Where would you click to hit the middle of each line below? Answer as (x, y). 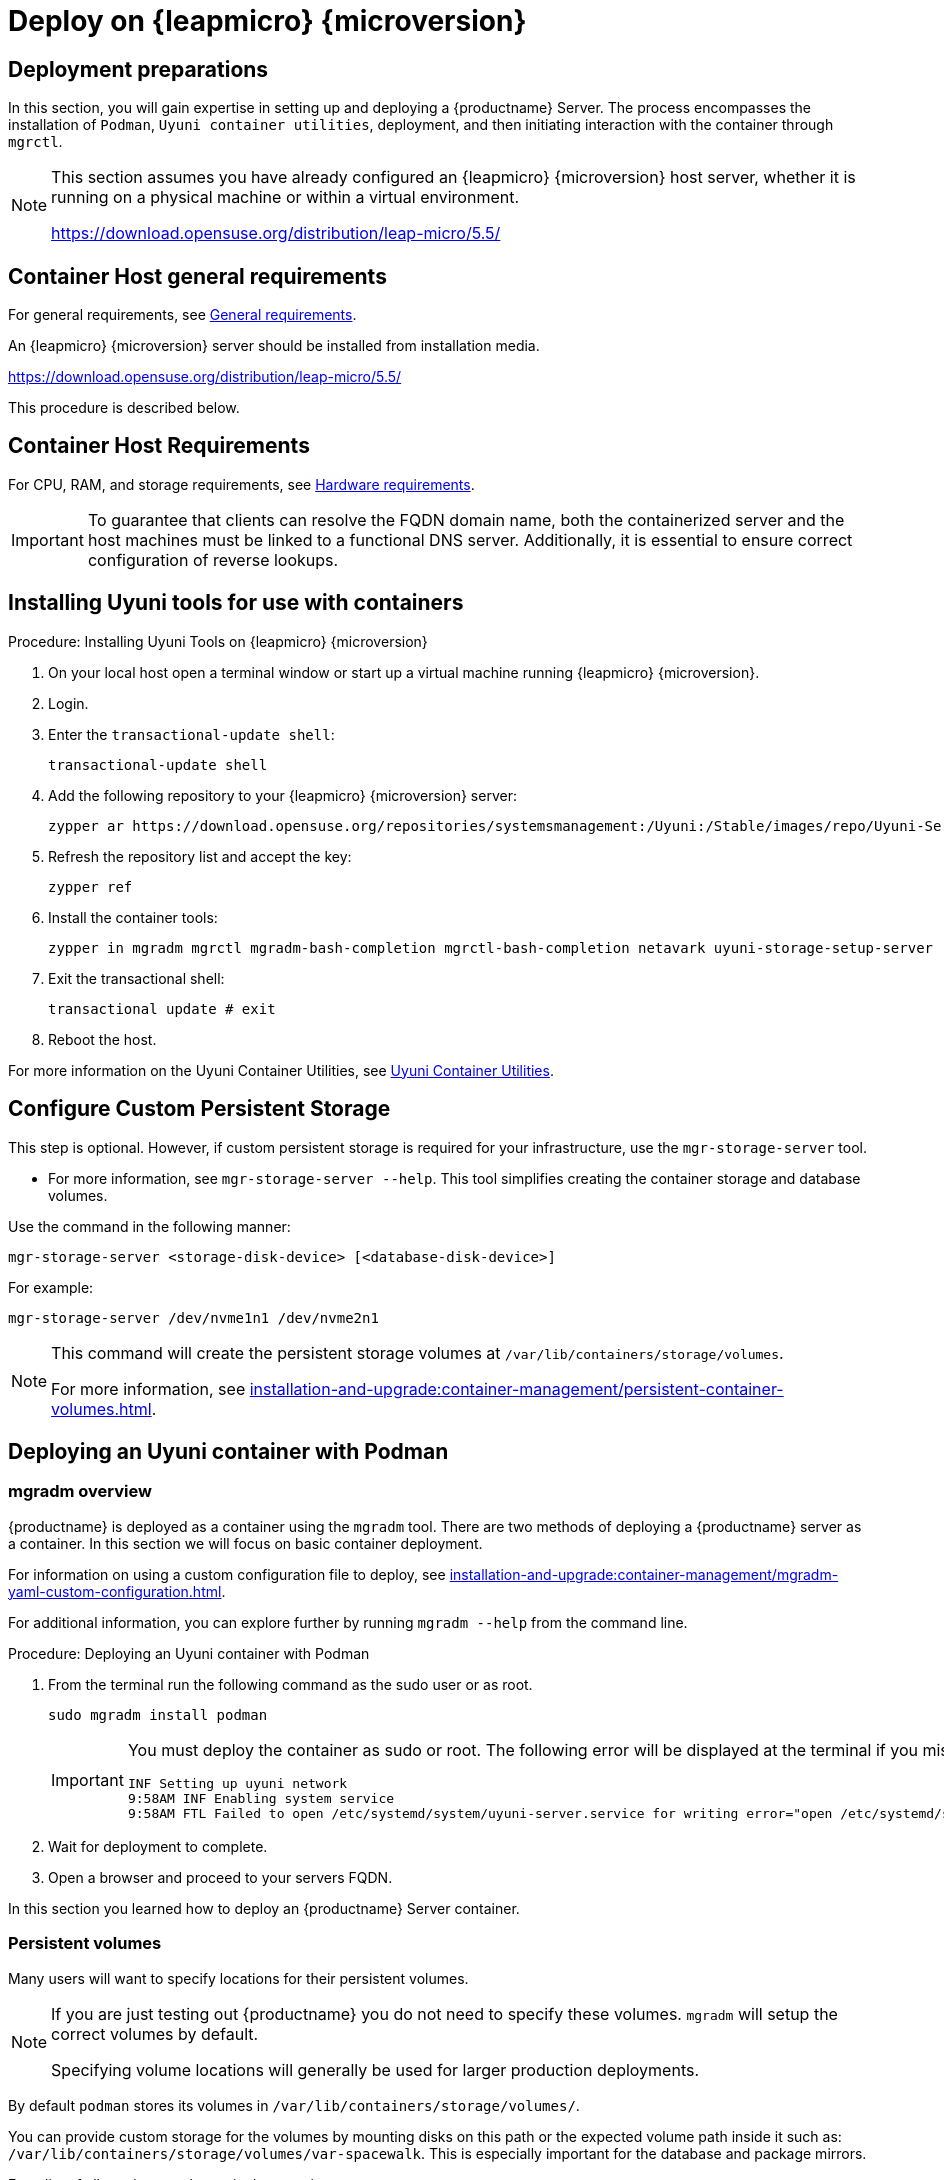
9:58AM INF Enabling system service (261, 1798)
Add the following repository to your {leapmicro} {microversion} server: (282, 795)
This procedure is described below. (124, 408)
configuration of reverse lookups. (213, 559)
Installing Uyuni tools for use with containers (236, 603)
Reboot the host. (102, 1039)
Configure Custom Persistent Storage (199, 1109)
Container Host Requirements (159, 446)
